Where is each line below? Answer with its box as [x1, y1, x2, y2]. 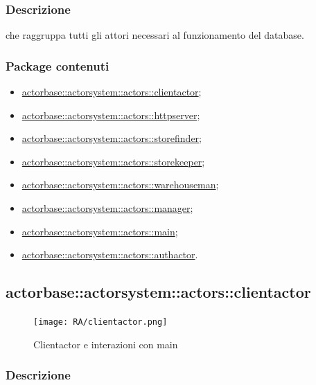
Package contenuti [6, 57, 109, 74]
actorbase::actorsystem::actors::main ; [21, 224, 178, 238]
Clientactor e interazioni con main [33, 337, 178, 351]
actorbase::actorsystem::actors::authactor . [21, 247, 198, 262]
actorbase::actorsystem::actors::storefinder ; [21, 131, 202, 145]
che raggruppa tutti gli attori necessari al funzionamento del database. [6, 28, 304, 42]
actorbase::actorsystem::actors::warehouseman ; [21, 177, 219, 192]
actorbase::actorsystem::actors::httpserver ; [21, 107, 200, 122]
